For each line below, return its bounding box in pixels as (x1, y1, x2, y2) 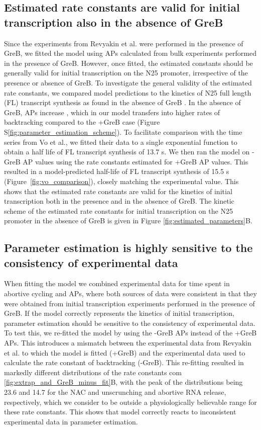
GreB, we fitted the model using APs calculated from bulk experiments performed (4, 48, 256, 58)
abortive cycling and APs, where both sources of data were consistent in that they (4, 288, 257, 299)
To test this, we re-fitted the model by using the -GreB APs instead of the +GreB (4, 327, 257, 338)
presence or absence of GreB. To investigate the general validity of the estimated (4, 77, 252, 88)
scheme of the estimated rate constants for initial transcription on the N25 (4, 205, 233, 216)
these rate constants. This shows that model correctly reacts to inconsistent (4, 406, 236, 417)
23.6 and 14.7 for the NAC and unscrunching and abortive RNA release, (4, 387, 226, 397)
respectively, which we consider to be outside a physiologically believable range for (4, 396, 257, 407)
